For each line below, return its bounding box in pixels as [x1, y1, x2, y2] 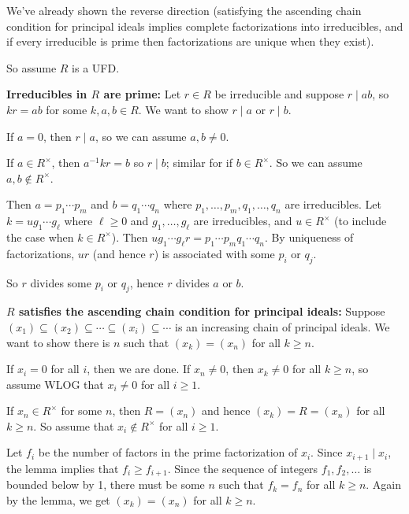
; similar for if [165, 154, 233, 171]
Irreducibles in [6, 86, 87, 102]
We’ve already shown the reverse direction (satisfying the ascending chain [6, 2, 362, 18]
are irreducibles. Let [284, 196, 381, 213]
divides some [30, 274, 91, 290]
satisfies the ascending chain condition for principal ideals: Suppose [19, 303, 385, 320]
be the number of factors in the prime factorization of [38, 444, 298, 460]
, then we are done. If [87, 361, 191, 377]
